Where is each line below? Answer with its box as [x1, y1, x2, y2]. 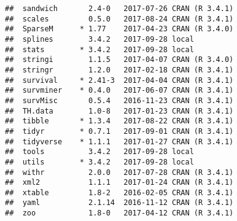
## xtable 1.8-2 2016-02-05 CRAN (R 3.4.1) [5, 188, 234, 197]
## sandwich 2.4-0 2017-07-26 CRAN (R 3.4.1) [5, 4, 234, 13]
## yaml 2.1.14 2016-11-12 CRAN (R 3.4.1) [5, 198, 234, 207]
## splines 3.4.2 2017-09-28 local [5, 34, 194, 44]
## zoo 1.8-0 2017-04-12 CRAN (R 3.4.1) [5, 209, 234, 218]
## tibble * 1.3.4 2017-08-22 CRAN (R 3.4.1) [5, 117, 234, 126]
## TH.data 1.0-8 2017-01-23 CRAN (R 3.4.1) [5, 106, 234, 115]
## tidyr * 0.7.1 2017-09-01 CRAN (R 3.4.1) [5, 126, 234, 136]
